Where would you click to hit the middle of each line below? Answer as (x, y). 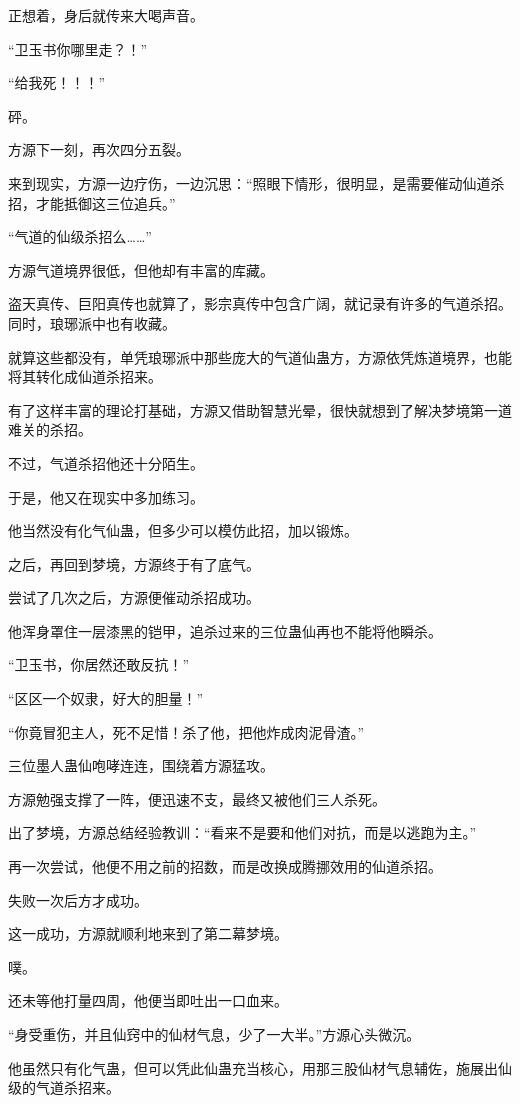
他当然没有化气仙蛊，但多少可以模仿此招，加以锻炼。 (183, 530)
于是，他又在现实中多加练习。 (106, 496)
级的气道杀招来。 (64, 1087)
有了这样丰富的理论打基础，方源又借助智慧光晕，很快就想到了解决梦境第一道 (260, 409)
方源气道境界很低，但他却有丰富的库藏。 (141, 269)
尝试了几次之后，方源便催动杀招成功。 (134, 597)
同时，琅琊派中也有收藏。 (92, 322)
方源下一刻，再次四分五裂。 (99, 149)
